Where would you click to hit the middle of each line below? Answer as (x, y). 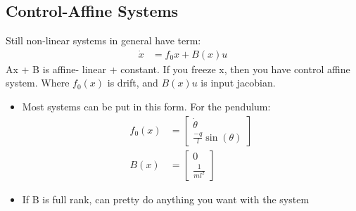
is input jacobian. (238, 83)
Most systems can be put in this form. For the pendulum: (146, 107)
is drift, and (133, 83)
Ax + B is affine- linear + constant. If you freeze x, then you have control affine (178, 69)
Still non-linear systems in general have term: (103, 40)
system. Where (38, 83)
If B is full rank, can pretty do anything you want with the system (166, 199)
